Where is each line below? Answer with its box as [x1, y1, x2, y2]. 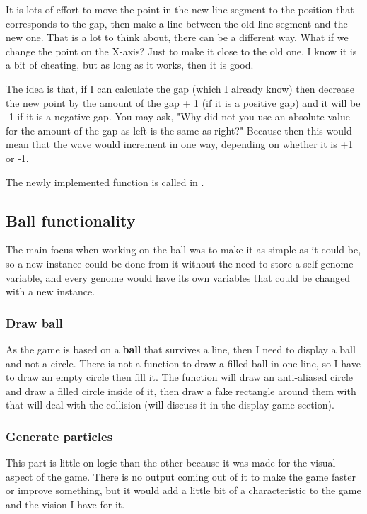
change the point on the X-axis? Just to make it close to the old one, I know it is [6, 43, 357, 58]
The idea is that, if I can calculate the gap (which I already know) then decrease [6, 81, 354, 96]
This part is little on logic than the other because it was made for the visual [6, 455, 336, 470]
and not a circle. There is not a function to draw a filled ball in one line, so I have [6, 355, 361, 370]
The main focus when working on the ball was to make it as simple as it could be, [6, 242, 361, 257]
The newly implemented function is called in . [6, 174, 204, 189]
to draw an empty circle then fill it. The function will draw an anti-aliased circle [6, 370, 354, 384]
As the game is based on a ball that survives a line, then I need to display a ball [6, 341, 356, 356]
